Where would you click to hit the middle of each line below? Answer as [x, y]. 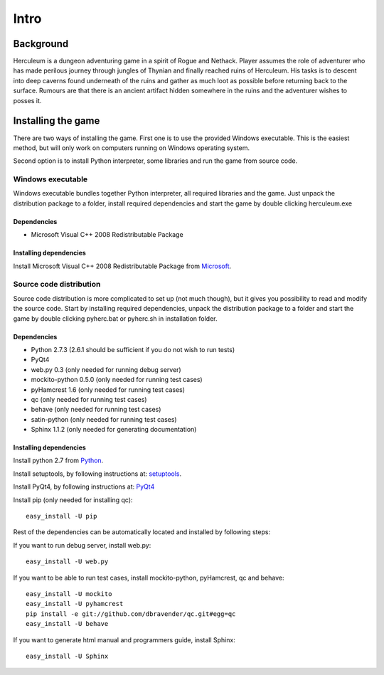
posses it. [27, 100]
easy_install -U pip [62, 516]
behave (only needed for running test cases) [96, 410]
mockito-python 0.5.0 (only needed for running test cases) [117, 380]
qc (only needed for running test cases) [89, 399]
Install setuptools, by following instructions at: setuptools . [97, 474]
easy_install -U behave [67, 624]
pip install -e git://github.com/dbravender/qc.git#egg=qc [131, 614]
